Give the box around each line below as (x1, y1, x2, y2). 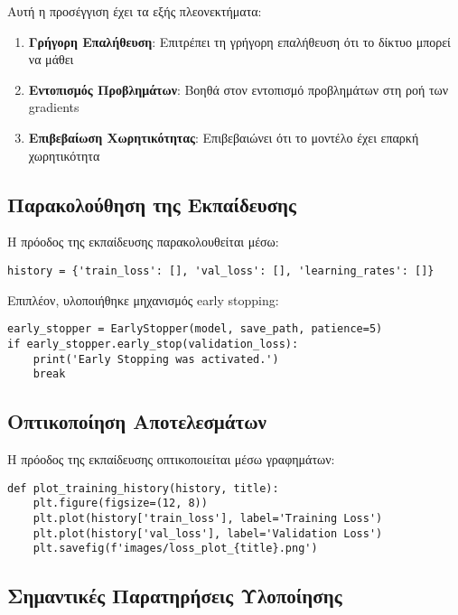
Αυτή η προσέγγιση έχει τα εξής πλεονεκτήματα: (7, 2, 262, 20)
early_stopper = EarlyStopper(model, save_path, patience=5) (7, 322, 383, 336)
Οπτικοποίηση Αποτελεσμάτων (7, 407, 266, 435)
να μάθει (28, 50, 74, 69)
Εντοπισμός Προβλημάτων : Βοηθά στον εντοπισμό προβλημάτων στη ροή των (28, 79, 449, 98)
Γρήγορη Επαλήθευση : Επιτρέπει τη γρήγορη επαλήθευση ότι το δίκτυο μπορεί (28, 32, 451, 51)
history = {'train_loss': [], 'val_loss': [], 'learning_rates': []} (7, 264, 435, 277)
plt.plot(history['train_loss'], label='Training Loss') (33, 511, 383, 525)
